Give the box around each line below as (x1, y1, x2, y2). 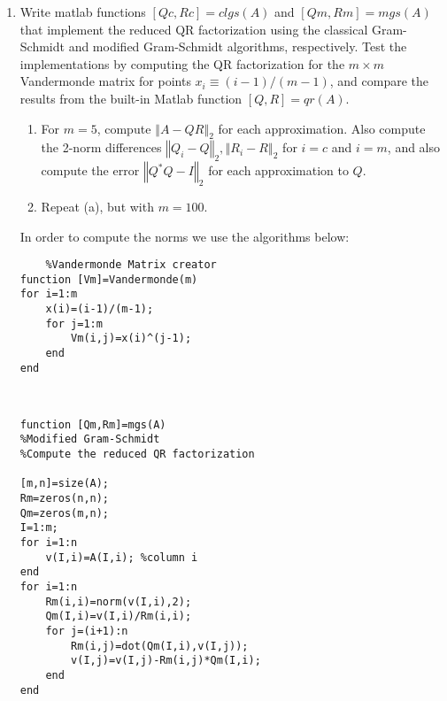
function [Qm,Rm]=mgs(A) (19, 418, 166, 431)
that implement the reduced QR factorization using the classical (19, 19, 368, 38)
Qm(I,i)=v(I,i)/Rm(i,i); (45, 610, 192, 623)
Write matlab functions (19, 3, 146, 20)
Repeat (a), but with (41, 196, 154, 215)
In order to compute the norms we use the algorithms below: (19, 227, 350, 245)
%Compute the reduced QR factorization (19, 448, 255, 461)
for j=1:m (45, 317, 103, 330)
